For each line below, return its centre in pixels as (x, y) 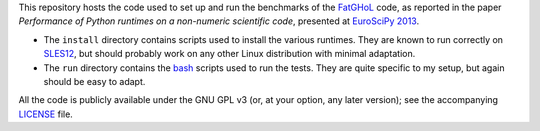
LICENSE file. (46, 114)
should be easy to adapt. (94, 81)
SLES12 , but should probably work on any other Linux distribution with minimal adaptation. (229, 54)
